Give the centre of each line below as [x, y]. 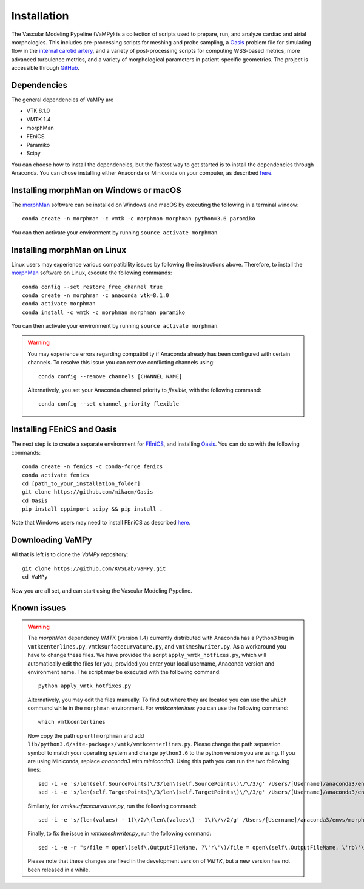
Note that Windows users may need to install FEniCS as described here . [101, 523]
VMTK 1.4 [39, 119]
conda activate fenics [56, 475]
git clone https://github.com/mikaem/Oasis [88, 492]
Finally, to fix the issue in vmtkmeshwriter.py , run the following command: [120, 833]
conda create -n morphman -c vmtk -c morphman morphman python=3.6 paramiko [139, 219]
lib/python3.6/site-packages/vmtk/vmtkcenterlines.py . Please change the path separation [154, 744]
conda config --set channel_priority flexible [109, 404]
